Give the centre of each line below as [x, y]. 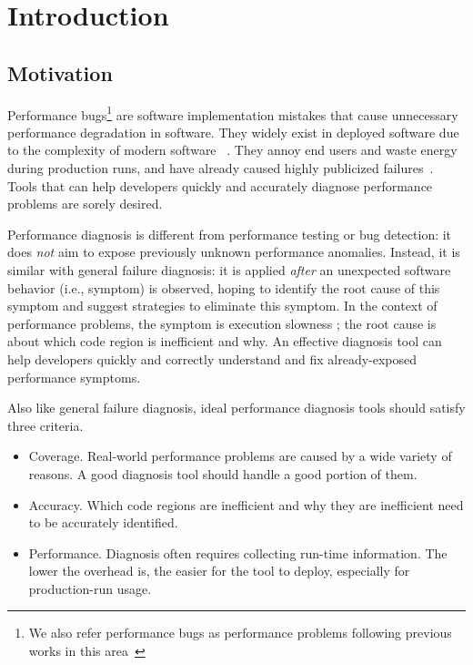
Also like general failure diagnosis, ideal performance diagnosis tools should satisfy [236, 408]
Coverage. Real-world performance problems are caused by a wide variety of [240, 456]
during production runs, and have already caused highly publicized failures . [221, 168]
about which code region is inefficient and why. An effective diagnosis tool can [225, 341]
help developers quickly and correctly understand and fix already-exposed [212, 358]
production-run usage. [90, 588]
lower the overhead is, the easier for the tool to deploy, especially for [219, 571]
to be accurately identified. [103, 522]
